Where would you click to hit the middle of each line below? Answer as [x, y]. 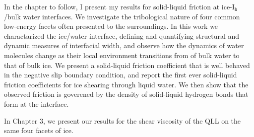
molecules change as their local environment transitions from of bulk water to [122, 55]
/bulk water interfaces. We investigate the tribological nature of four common [122, 16]
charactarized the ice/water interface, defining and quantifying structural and [122, 35]
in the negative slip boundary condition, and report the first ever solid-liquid [121, 75]
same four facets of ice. [39, 130]
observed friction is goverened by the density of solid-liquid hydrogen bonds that [126, 94]
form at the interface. [36, 103]
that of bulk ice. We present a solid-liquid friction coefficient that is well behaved [127, 65]
